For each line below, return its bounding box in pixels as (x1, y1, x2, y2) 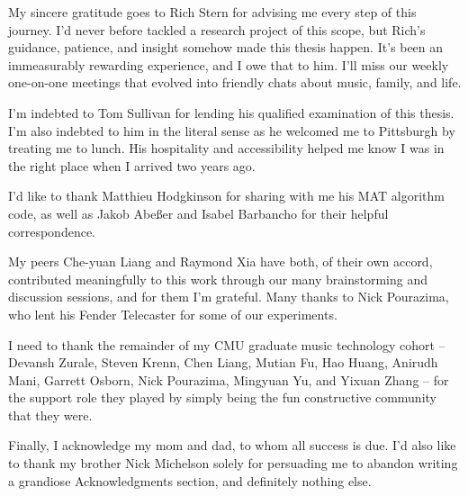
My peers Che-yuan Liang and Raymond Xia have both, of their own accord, (8, 252, 433, 271)
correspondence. (8, 221, 95, 240)
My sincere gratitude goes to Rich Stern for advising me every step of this (8, 3, 417, 21)
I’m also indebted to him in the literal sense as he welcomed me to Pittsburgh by (8, 121, 455, 140)
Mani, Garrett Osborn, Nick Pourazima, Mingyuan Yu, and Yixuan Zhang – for (8, 370, 449, 389)
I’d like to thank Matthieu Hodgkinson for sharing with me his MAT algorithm (8, 186, 445, 205)
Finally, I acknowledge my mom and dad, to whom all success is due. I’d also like (8, 436, 456, 455)
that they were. (8, 405, 93, 424)
